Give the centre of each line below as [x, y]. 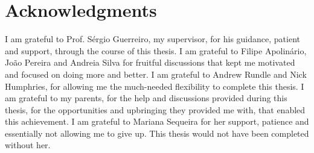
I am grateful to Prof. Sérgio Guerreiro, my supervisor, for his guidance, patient [152, 39]
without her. [28, 145]
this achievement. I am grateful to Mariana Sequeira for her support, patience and [157, 121]
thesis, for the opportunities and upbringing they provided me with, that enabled [155, 109]
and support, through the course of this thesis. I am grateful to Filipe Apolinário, [156, 50]
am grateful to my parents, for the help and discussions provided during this [146, 98]
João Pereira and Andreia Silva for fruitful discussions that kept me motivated [150, 62]
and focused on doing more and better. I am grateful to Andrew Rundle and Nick [156, 74]
